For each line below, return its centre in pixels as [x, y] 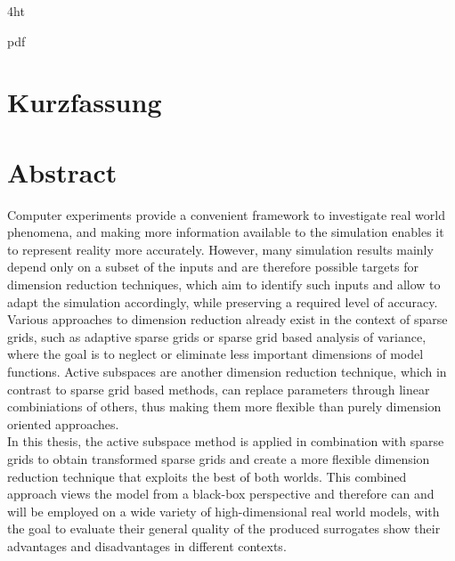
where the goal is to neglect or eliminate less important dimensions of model [215, 354]
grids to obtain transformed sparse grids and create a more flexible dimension [219, 459]
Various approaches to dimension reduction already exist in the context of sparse [227, 319]
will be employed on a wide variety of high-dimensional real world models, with [223, 511]
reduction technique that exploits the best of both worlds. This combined [207, 476]
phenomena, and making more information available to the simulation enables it [226, 232]
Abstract [62, 171]
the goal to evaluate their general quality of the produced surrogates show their [224, 528]
